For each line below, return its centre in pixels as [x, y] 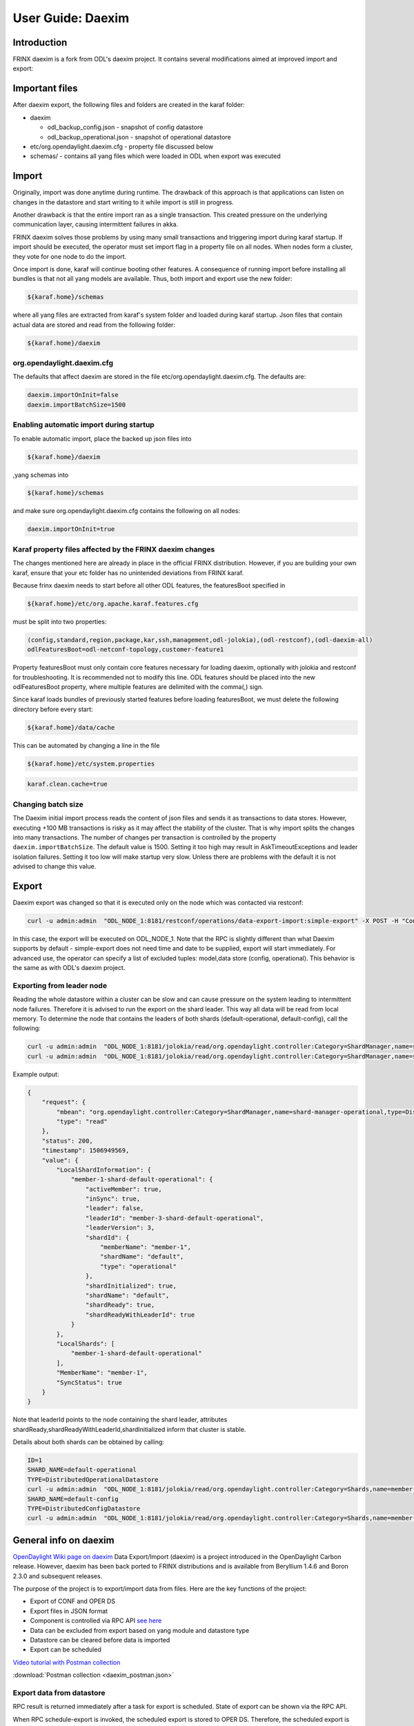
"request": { [64, 1102]
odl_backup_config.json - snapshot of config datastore [125, 127]
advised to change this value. [55, 866]
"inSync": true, [113, 1199]
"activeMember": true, [124, 1189]
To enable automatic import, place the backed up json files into [102, 438]
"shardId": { [107, 1237]
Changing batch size [48, 804]
